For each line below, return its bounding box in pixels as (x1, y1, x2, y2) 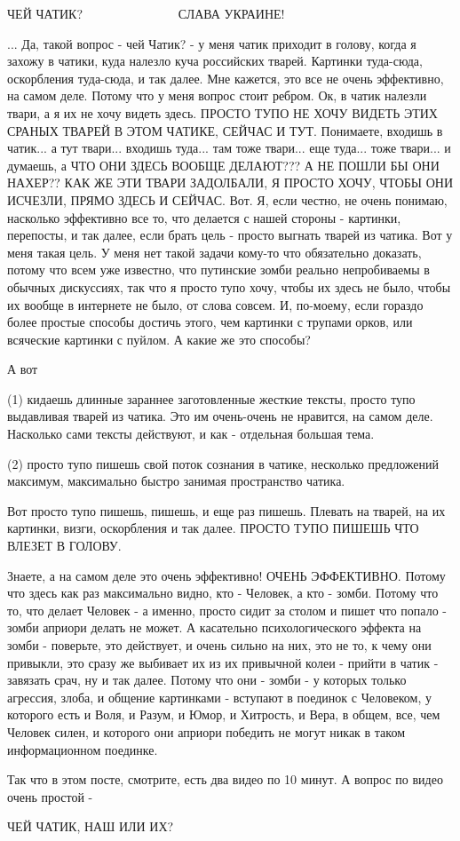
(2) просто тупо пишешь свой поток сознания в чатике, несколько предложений (7, 454, 439, 472)
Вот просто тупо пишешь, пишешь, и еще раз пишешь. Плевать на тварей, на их (7, 501, 446, 520)
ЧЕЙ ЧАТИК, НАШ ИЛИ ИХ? (7, 817, 174, 836)
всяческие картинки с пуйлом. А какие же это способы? (7, 329, 311, 348)
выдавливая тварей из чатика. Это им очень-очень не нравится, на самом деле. (7, 407, 433, 425)
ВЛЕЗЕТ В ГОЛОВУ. (7, 536, 122, 555)
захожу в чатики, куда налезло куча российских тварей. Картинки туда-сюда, (7, 52, 423, 70)
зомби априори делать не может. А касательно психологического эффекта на (7, 618, 422, 637)
